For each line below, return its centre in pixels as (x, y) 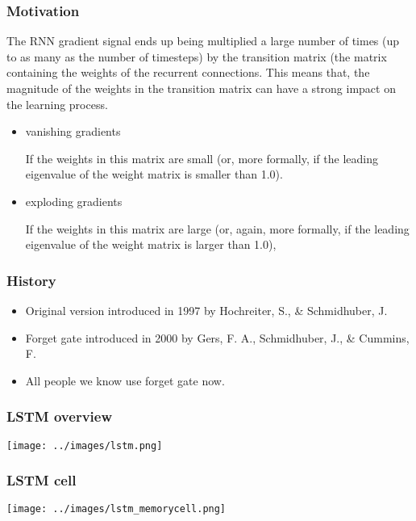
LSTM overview (60, 416)
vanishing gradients (73, 131)
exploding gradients (74, 201)
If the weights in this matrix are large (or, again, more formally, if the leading (217, 228)
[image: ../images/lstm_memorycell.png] (116, 509)
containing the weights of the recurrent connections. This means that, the (188, 72)
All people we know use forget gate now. (125, 380)
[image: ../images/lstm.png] (85, 445)
